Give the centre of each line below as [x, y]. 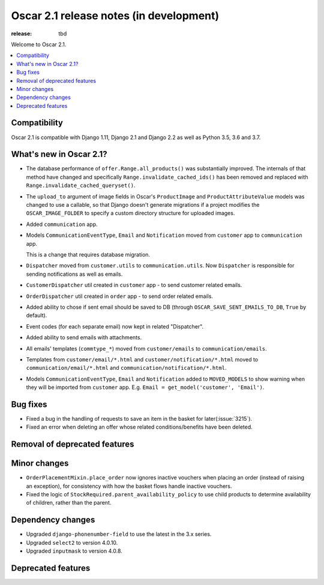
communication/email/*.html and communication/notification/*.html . [126, 368]
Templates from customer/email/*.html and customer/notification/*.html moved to [142, 359]
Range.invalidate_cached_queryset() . [81, 185]
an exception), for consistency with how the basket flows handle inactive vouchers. [129, 486]
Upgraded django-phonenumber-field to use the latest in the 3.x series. [119, 534]
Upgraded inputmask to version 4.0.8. [74, 551]
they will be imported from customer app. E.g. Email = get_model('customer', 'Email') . [145, 387]
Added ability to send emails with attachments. [84, 337]
